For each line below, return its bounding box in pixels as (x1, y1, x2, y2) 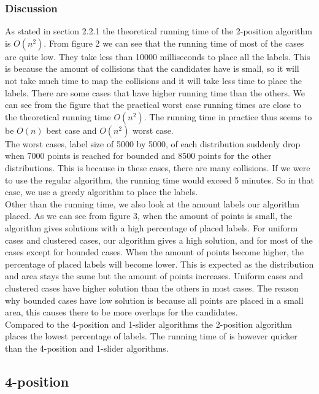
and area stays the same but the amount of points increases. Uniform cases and (5, 269, 304, 282)
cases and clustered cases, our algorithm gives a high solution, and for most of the (5, 233, 313, 246)
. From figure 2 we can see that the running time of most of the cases (44, 36, 304, 49)
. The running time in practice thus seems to (144, 110, 312, 123)
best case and (46, 123, 97, 136)
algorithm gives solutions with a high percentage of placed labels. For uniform (5, 221, 298, 234)
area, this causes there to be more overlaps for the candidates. (5, 306, 238, 319)
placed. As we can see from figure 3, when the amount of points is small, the (5, 209, 293, 222)
